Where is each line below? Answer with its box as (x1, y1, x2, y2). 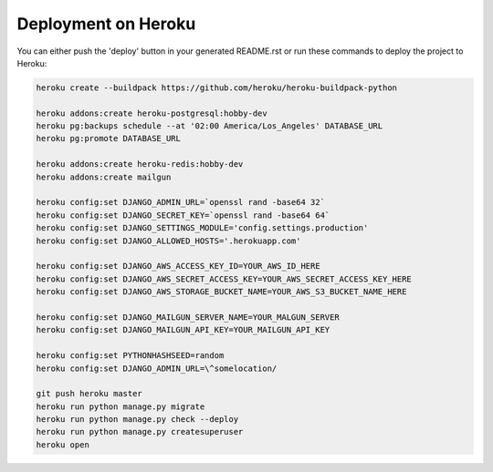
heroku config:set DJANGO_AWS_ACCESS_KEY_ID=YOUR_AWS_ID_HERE (36, 261, 320, 272)
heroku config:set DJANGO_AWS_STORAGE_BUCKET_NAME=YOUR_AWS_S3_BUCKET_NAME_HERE (36, 287, 407, 297)
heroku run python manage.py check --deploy (36, 415, 239, 425)
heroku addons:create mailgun (36, 171, 172, 182)
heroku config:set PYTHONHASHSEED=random (36, 351, 225, 361)
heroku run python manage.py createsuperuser (36, 426, 244, 437)
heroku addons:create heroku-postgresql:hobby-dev (36, 108, 268, 118)
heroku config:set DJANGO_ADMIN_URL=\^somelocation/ (36, 363, 278, 374)
